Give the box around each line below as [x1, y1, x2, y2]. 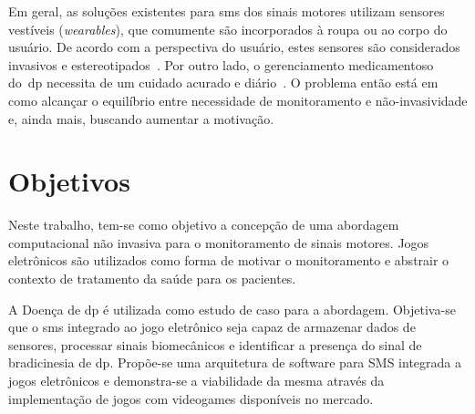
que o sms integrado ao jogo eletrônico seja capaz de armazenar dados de [8, 317, 416, 336]
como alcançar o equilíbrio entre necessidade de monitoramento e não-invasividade [8, 90, 468, 109]
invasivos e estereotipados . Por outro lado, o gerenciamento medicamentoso [8, 55, 434, 74]
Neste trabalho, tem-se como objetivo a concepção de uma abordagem [8, 215, 399, 234]
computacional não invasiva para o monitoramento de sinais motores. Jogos [8, 233, 429, 252]
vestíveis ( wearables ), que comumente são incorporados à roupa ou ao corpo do [8, 19, 448, 38]
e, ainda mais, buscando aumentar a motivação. [8, 109, 274, 128]
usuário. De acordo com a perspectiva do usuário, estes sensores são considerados [8, 37, 460, 57]
